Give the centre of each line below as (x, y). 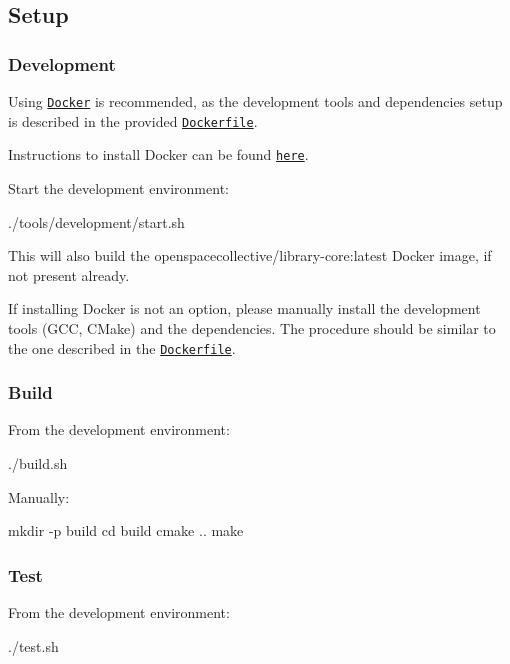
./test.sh (33, 645)
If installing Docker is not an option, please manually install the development (244, 308)
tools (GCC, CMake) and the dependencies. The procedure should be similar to (252, 327)
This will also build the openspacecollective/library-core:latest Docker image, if (250, 255)
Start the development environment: (118, 187)
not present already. (69, 274)
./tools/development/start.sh (96, 221)
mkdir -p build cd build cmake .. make (126, 530)
